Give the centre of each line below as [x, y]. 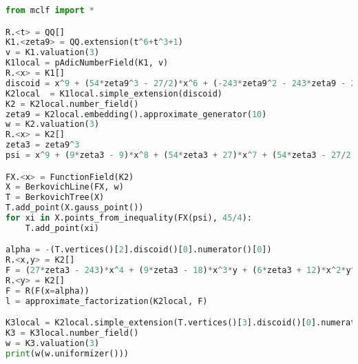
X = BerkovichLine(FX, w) [65, 187]
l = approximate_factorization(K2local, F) [107, 301]
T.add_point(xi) [62, 228]
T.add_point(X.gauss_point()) [75, 208]
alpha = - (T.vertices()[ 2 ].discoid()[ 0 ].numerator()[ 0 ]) [139, 250]
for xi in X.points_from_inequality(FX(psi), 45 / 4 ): [129, 218]
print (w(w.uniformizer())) [67, 354]
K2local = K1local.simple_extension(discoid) [114, 93]
